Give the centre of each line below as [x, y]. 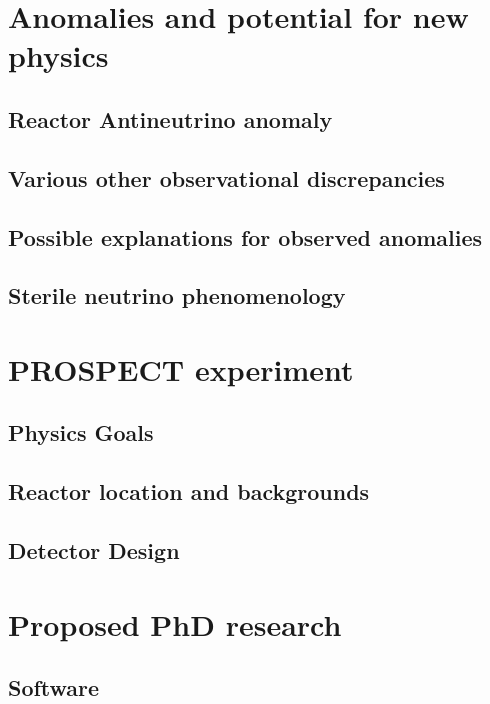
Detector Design [94, 550]
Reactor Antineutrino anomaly [170, 118]
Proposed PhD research [175, 623]
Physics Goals [81, 432]
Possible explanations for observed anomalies [245, 236]
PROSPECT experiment [181, 368]
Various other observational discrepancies [226, 177]
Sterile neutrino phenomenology [177, 295]
